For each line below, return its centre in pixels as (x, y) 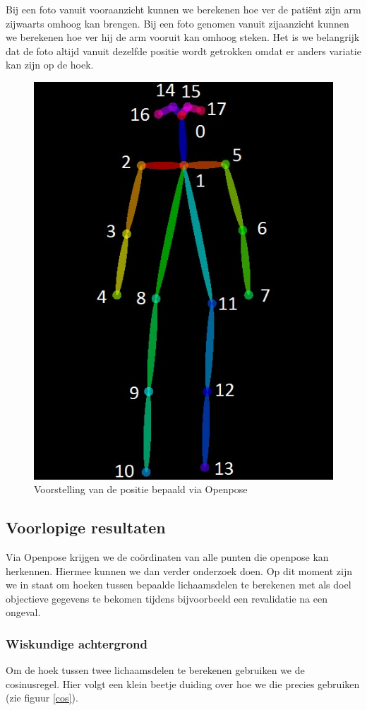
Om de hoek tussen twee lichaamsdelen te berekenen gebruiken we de (155, 670)
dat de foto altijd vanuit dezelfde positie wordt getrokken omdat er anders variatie (183, 51)
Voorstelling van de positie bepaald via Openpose (141, 489)
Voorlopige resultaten (86, 527)
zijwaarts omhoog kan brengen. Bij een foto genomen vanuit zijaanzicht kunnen (178, 23)
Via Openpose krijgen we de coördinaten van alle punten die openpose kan (167, 557)
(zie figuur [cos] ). (42, 698)
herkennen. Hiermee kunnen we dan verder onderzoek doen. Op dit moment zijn (179, 570)
